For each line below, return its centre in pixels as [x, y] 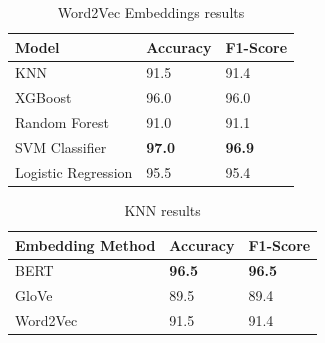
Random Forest [62, 122]
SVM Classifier [61, 146]
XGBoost [43, 97]
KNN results [162, 209]
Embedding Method [85, 244]
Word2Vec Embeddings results [151, 12]
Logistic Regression [74, 171]
